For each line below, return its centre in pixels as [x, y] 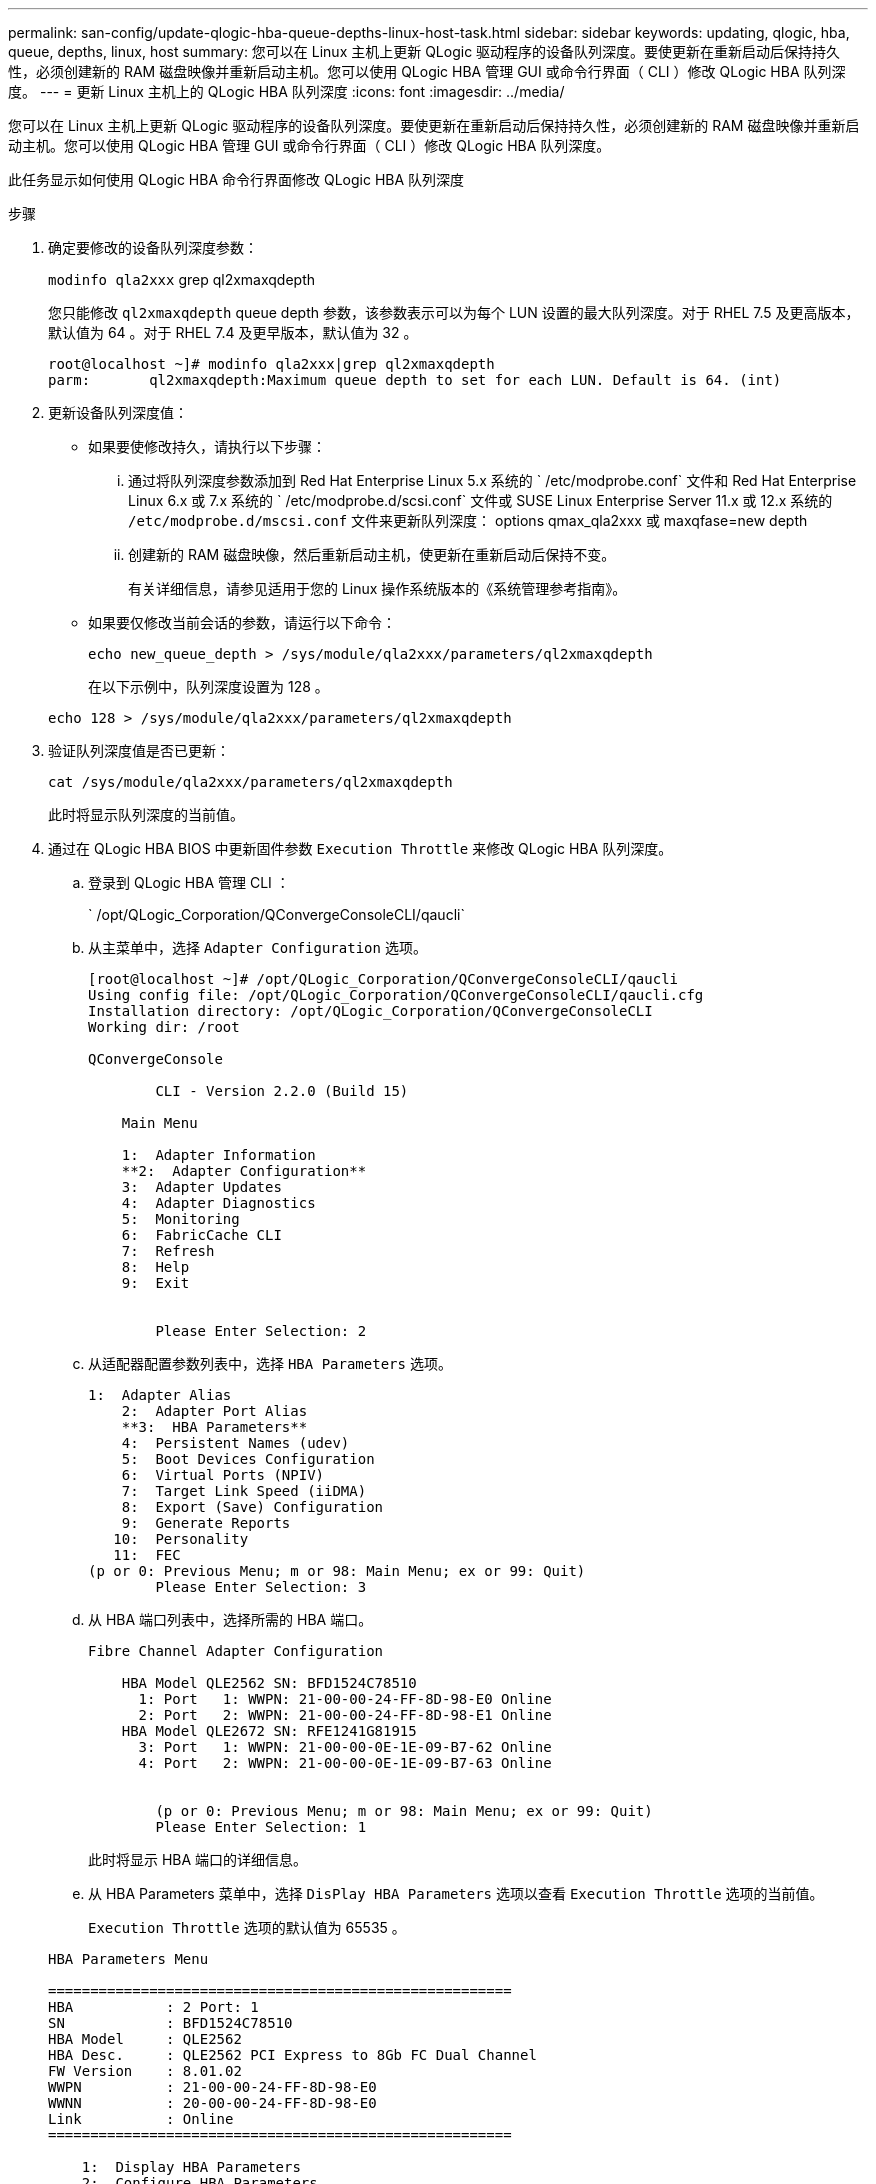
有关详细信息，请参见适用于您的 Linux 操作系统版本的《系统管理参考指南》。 [377, 588]
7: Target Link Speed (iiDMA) [244, 1491]
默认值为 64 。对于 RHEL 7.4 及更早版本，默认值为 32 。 [233, 332]
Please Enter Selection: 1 [261, 1827]
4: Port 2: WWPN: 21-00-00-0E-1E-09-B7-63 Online [345, 1763]
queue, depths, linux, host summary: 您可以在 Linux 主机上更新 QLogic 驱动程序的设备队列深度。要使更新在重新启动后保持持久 [424, 51]
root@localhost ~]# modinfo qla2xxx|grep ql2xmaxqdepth [271, 364]
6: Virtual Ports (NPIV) [223, 1475]
